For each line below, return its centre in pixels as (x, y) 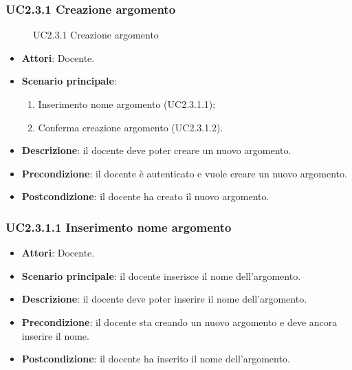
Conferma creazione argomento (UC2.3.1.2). (131, 127)
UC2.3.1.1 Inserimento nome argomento (119, 227)
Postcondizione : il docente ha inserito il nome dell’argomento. (156, 359)
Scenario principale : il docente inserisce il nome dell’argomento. (161, 275)
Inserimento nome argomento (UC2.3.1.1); (127, 104)
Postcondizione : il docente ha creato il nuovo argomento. (145, 196)
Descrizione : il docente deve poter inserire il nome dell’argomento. (164, 299)
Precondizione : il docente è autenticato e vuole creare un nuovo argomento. (184, 173)
